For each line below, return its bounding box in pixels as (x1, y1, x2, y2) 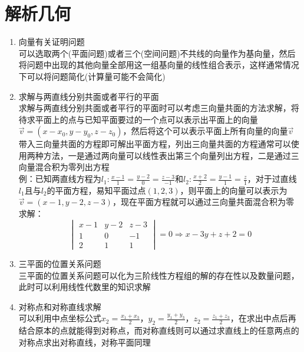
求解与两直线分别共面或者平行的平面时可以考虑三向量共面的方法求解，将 (18, 102, 299, 114)
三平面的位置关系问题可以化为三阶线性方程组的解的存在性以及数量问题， (18, 269, 299, 281)
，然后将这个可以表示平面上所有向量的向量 (123, 125, 288, 137)
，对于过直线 (247, 172, 297, 185)
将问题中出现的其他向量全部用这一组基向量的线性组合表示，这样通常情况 (18, 58, 299, 71)
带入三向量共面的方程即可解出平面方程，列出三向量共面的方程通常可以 (18, 138, 291, 150)
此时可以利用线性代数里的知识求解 (18, 281, 151, 293)
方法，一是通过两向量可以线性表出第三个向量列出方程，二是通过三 (43, 149, 299, 161)
